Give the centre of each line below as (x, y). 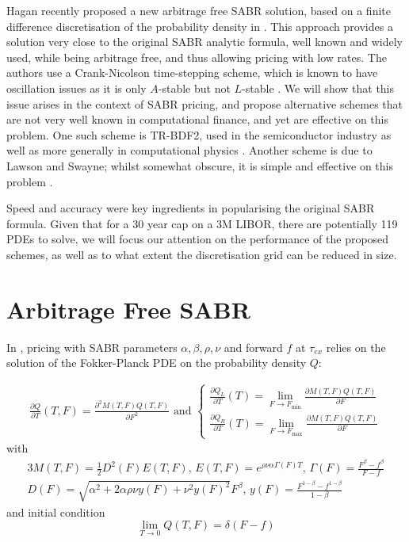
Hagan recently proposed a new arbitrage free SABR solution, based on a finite (199, 10)
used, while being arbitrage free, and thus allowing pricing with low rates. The (197, 57)
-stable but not (194, 88)
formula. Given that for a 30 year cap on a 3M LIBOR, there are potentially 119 (202, 223)
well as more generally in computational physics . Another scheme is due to (189, 150)
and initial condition (56, 511)
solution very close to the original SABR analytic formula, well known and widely (205, 42)
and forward (253, 347)
